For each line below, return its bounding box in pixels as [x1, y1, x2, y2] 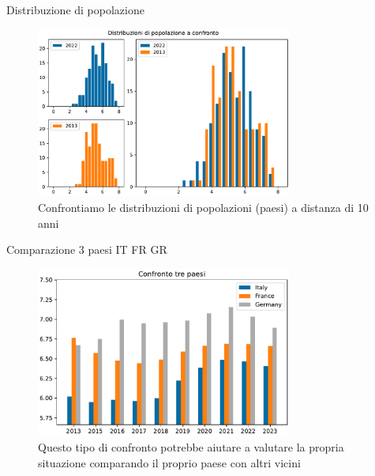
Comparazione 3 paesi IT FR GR [6, 241, 167, 258]
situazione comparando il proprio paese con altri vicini [38, 454, 301, 470]
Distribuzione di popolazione [6, 2, 144, 17]
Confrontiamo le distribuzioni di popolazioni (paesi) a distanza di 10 [38, 198, 369, 215]
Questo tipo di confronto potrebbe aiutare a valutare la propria [38, 439, 344, 455]
